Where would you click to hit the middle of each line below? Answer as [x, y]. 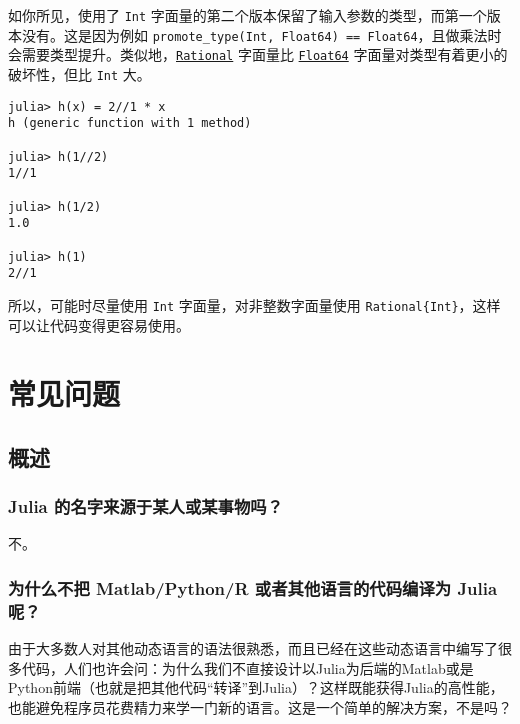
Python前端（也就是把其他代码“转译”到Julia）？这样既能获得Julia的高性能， [256, 687]
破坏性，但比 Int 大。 [79, 73]
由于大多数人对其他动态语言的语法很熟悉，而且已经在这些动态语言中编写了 [253, 648]
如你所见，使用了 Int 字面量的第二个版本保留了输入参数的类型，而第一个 [247, 15]
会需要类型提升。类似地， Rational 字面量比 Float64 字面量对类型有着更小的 [258, 54]
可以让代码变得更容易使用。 [99, 324]
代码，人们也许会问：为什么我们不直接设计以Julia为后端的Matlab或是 [247, 667]
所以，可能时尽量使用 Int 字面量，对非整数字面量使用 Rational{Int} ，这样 [254, 304]
